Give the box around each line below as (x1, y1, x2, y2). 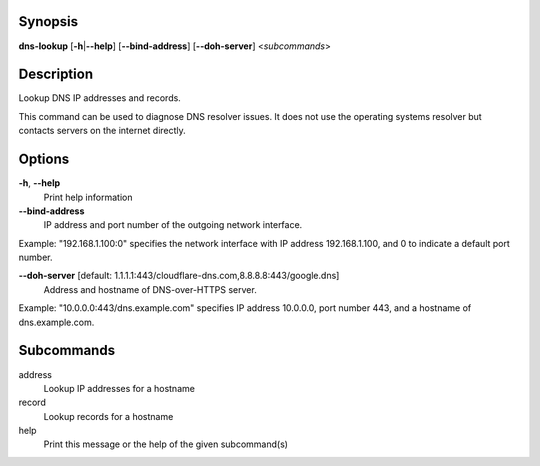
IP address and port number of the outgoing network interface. (43, 219, 303, 231)
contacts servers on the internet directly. (18, 125, 187, 137)
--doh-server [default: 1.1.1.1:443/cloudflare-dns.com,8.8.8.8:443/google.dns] (18, 270, 340, 282)
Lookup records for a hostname (43, 410, 174, 422)
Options (18, 151, 70, 168)
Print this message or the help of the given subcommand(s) (43, 438, 289, 450)
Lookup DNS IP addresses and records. (18, 92, 182, 104)
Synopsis (18, 13, 79, 30)
